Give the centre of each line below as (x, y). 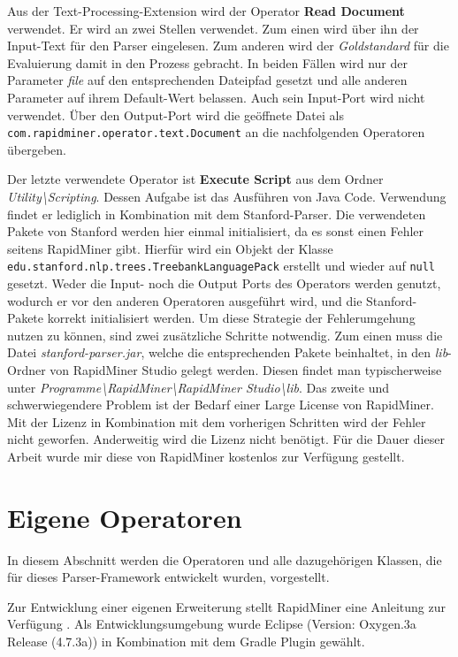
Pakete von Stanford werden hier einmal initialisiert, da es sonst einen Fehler (216, 231)
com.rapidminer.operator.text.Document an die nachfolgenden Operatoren (216, 132)
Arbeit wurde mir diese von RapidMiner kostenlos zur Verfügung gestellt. (206, 456)
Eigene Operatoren (125, 517)
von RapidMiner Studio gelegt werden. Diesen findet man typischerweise (246, 370)
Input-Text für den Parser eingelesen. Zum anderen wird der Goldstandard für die (228, 46)
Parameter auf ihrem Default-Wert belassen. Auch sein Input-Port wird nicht (216, 97)
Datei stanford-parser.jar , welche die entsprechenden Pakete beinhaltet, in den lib (228, 352)
